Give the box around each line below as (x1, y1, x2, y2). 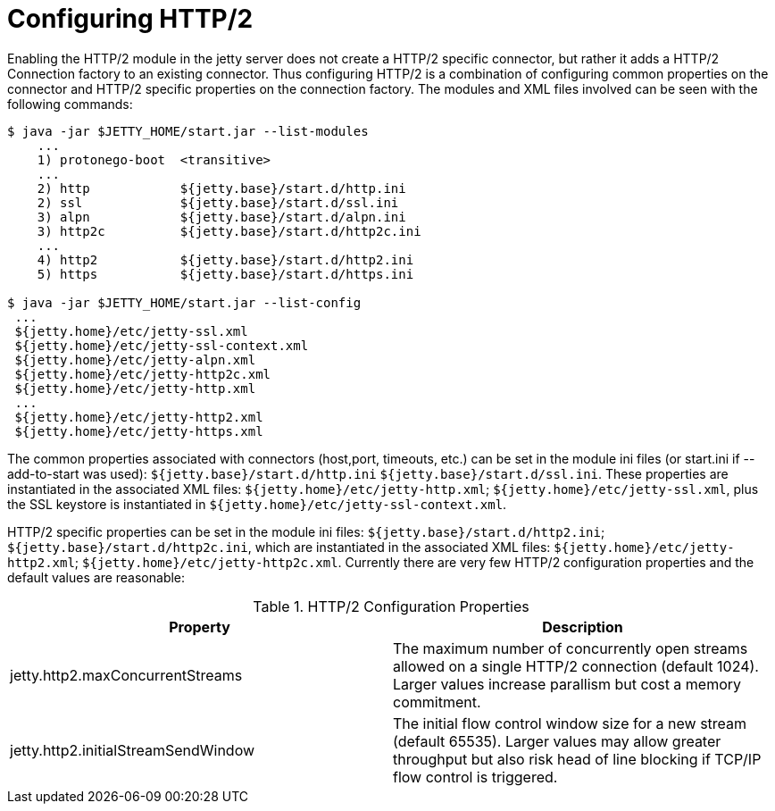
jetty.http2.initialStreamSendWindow (10, 740, 255, 759)
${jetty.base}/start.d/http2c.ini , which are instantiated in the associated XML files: (7, 539, 551, 555)
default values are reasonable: (7, 569, 186, 585)
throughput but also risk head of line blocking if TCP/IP (393, 749, 762, 768)
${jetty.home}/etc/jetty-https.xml (14, 423, 263, 439)
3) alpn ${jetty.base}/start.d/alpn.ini (37, 209, 406, 224)
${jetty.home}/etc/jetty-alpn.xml (14, 352, 256, 367)
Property (169, 617, 230, 636)
